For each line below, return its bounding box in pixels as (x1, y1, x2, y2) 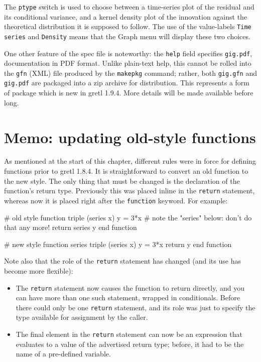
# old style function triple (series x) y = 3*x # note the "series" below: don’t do (4, 212, 252, 222)
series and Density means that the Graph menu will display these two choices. (4, 31, 250, 41)
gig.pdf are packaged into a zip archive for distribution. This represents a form (4, 77, 249, 88)
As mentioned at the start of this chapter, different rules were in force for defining (4, 156, 256, 166)
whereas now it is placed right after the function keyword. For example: (4, 195, 228, 205)
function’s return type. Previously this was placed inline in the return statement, (4, 185, 255, 196)
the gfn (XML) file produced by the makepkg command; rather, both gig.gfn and (4, 67, 257, 78)
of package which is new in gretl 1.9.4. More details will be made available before (4, 87, 253, 98)
